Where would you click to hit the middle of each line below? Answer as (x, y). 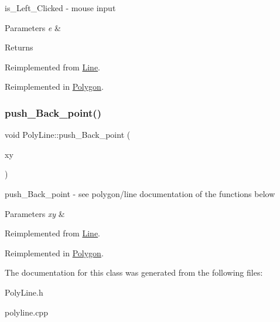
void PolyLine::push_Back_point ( (68, 135)
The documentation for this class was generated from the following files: (134, 272)
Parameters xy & (35, 213)
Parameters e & (33, 27)
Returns (19, 47)
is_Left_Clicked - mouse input (60, 8)
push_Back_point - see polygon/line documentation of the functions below (140, 193)
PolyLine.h (24, 292)
